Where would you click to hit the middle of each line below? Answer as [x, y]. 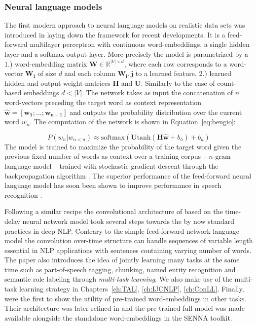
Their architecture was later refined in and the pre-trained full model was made [125, 308]
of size [47, 73]
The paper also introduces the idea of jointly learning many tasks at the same [122, 260]
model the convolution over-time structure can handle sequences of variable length [129, 240]
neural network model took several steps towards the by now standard [128, 221]
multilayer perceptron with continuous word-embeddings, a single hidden [140, 44]
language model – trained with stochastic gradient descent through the [111, 165]
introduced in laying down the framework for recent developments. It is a [115, 34]
